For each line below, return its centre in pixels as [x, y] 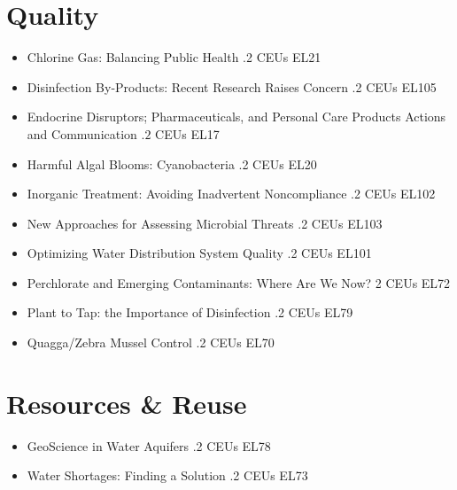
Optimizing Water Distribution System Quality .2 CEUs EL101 [199, 253]
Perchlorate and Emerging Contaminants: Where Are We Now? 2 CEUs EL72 [239, 282]
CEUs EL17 [187, 133]
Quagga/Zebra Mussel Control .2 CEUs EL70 [151, 342]
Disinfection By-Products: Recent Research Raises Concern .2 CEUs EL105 [232, 86]
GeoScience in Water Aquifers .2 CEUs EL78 [149, 445]
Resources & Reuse [127, 403]
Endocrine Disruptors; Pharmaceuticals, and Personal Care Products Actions [236, 117]
